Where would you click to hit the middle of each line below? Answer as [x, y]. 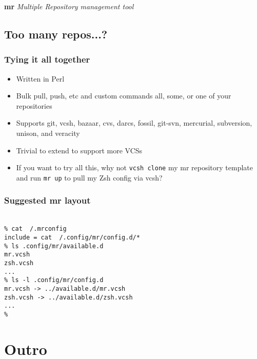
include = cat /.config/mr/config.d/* [72, 237]
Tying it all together [47, 59]
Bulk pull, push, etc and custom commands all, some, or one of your [124, 96]
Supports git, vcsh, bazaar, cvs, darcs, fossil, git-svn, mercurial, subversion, [134, 123]
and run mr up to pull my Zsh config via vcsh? [89, 177]
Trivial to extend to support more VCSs [79, 150]
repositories [34, 105]
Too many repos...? [56, 34]
